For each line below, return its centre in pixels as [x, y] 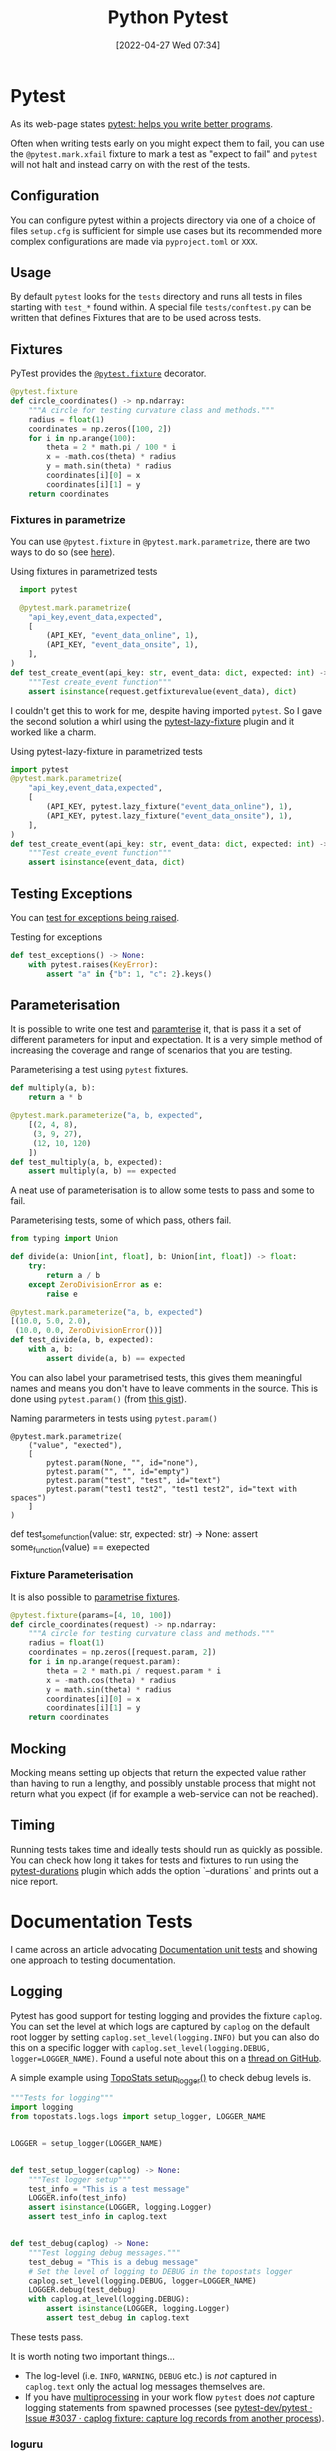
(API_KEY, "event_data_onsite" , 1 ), [122, 645]
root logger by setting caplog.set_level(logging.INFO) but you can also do [165, 2037]
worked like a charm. [53, 732]
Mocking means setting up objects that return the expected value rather [158, 1772]
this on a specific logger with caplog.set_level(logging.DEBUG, [140, 2047]
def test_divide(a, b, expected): [82, 1340]
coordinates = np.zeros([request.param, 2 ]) [122, 1652]
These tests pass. [47, 2337]
